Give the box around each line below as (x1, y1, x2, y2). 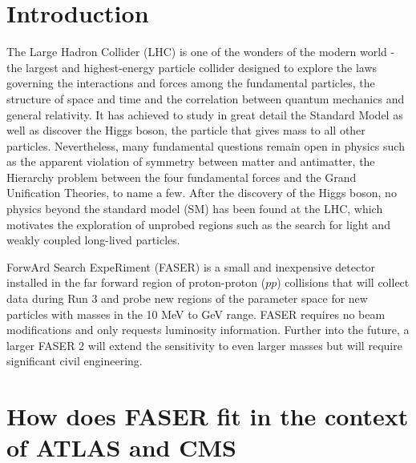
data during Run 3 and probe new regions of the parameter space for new (6, 290, 368, 307)
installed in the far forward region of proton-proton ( (6, 274, 266, 291)
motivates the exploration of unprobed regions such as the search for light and (6, 215, 390, 232)
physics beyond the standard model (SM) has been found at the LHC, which (6, 200, 383, 217)
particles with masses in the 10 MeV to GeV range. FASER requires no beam (6, 305, 386, 322)
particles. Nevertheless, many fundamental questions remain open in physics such (6, 137, 405, 154)
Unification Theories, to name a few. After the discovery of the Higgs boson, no (6, 184, 397, 201)
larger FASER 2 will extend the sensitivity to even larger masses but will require (6, 336, 402, 353)
